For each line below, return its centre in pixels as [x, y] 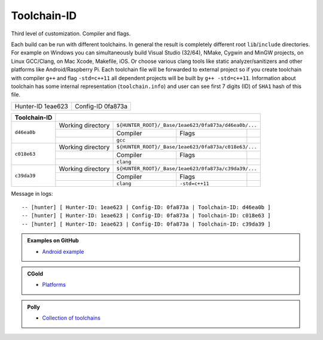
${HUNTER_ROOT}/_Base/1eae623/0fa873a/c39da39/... [187, 169]
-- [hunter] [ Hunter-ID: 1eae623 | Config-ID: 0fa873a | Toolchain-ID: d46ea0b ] [146, 207]
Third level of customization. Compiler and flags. [71, 34]
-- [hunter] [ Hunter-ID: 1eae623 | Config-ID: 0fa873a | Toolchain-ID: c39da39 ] [146, 224]
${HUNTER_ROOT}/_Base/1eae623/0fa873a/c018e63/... [187, 147]
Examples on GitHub [53, 241]
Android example [63, 251]
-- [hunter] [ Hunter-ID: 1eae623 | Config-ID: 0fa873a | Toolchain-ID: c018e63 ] [146, 216]
